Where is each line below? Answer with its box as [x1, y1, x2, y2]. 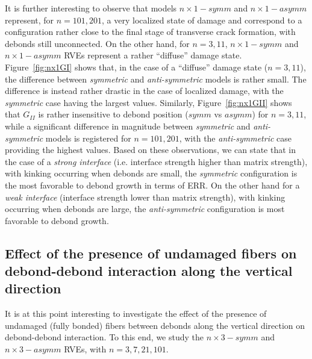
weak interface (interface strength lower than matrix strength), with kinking [5, 190, 285, 203]
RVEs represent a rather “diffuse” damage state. [64, 49, 242, 61]
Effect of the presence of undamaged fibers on [5, 243, 297, 262]
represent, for [5, 13, 54, 26]
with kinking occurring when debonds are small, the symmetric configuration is [5, 167, 298, 179]
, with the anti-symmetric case [179, 131, 292, 144]
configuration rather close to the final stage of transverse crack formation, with [5, 25, 296, 38]
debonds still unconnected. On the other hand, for [5, 37, 190, 49]
